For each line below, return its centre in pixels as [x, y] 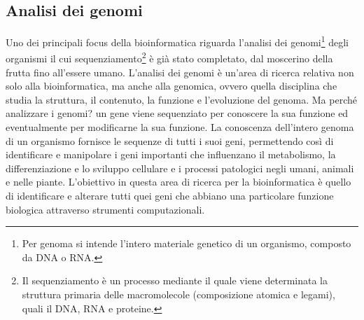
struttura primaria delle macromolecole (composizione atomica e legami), [178, 294]
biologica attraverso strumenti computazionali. [105, 209]
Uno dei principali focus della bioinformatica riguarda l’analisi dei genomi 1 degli [177, 41]
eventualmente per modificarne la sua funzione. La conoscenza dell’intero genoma [180, 127]
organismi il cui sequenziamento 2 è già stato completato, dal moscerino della [169, 57]
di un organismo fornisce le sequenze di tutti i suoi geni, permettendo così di [170, 140]
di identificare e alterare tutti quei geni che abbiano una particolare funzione [170, 196]
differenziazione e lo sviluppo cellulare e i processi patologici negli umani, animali [180, 168]
